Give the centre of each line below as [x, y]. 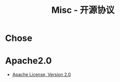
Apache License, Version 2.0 [41, 75]
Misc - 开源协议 [83, 10]
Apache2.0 [28, 61]
